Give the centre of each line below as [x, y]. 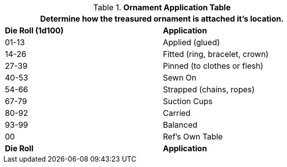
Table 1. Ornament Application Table [162, 7]
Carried [177, 113]
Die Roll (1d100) [34, 30]
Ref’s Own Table [193, 137]
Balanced [180, 125]
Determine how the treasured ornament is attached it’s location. [162, 19]
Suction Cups [188, 101]
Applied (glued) [191, 42]
